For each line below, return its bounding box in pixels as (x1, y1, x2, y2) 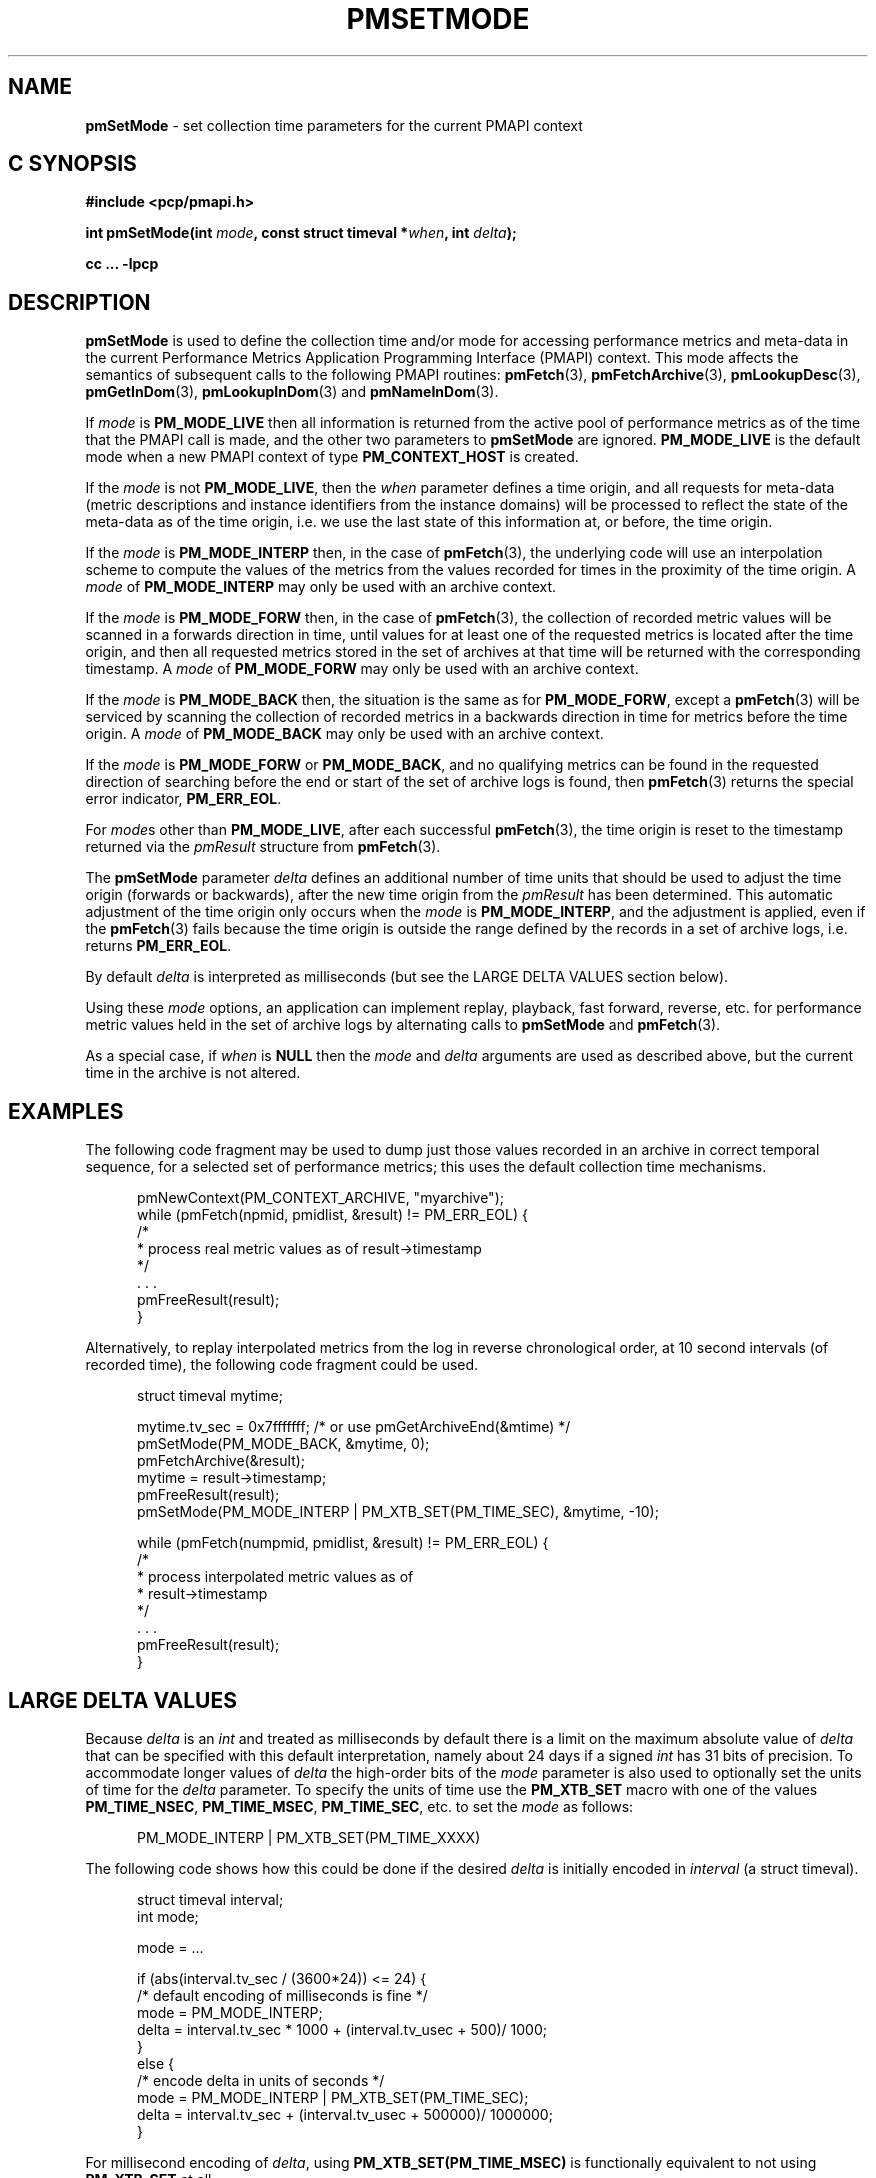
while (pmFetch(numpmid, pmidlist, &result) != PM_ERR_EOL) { (137, 1534, 549, 1552)
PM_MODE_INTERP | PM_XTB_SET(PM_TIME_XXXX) (137, 1828, 481, 1846)
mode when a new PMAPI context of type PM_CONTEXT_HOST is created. (85, 448, 579, 466)
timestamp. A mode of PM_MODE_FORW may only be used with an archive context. (85, 660, 639, 678)
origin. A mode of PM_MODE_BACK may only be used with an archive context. (85, 725, 604, 743)
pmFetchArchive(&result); (137, 1452, 306, 1470)
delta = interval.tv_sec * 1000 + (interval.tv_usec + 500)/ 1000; (137, 2020, 547, 2038)
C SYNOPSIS (8, 151, 137, 177)
